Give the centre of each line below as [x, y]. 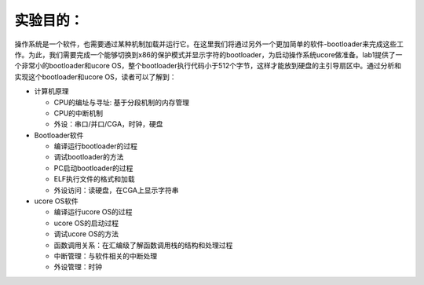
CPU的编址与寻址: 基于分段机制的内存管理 [122, 102]
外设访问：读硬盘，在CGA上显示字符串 [117, 190]
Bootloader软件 [59, 135]
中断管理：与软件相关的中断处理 [105, 256]
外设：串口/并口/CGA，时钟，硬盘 [109, 124]
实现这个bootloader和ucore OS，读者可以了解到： [95, 77]
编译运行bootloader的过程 [95, 146]
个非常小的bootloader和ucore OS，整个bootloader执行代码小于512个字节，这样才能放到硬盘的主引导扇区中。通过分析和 [208, 66]
